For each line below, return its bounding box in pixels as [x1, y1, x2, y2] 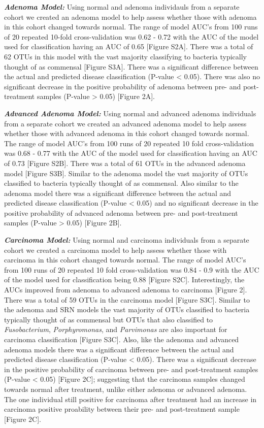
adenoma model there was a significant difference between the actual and [4, 187, 232, 198]
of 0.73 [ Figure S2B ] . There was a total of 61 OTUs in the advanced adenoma [4, 157, 246, 168]
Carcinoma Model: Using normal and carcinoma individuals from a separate [4, 235, 249, 245]
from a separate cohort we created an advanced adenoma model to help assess [4, 118, 247, 128]
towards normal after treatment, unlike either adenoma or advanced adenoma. [4, 383, 247, 394]
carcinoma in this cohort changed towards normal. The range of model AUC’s [4, 254, 246, 265]
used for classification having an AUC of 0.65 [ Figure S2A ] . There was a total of [4, 41, 253, 52]
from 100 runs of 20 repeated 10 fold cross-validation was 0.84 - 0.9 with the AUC [4, 264, 259, 275]
